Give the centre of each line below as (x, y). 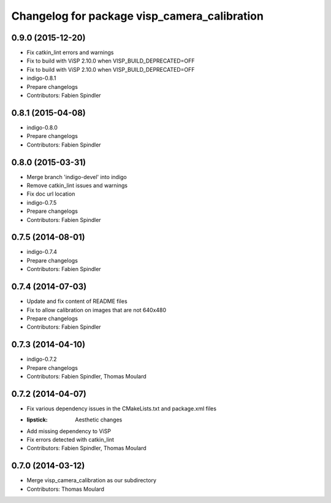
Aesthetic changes (99, 420)
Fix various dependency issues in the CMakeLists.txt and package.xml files (122, 409)
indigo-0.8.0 (42, 127)
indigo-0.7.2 (42, 359)
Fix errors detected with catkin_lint (70, 440)
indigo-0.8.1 (41, 78)
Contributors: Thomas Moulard (65, 489)
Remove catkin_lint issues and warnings (77, 185)
